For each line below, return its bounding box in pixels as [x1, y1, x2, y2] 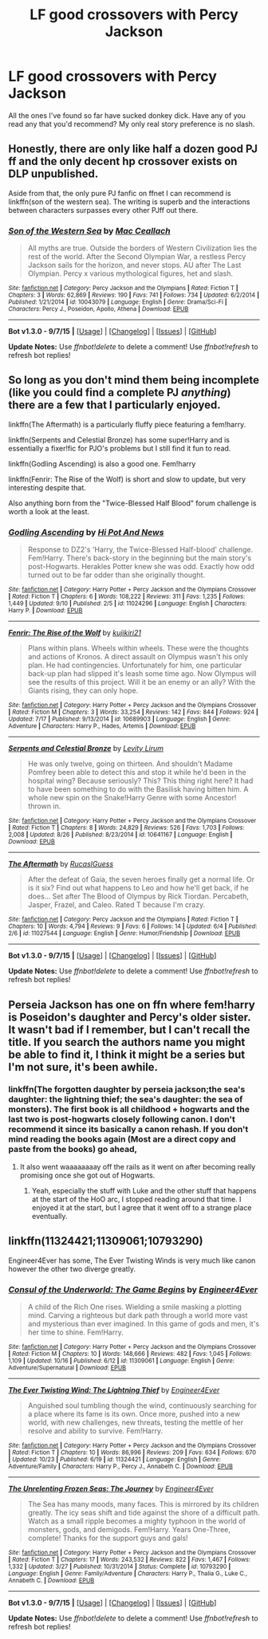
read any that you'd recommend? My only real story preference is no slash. [8, 119, 255, 128]
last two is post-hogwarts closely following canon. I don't [8, 1114, 235, 1125]
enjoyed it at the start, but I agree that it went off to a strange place [31, 1202, 252, 1213]
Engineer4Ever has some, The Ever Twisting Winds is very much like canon [8, 1256, 256, 1265]
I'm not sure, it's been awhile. [8, 1060, 158, 1074]
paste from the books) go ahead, [8, 1144, 138, 1155]
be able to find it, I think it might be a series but [8, 1047, 246, 1061]
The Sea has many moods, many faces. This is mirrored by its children [27, 1499, 259, 1508]
